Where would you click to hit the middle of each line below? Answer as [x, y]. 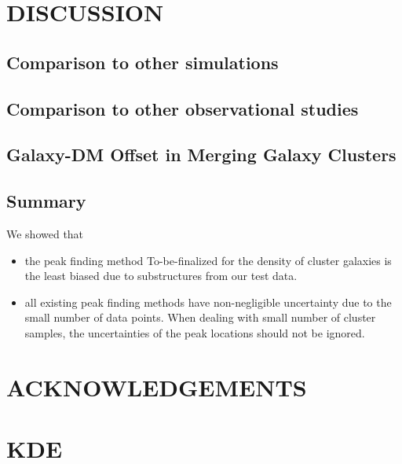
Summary [46, 201]
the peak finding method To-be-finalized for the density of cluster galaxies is [208, 260]
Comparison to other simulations [143, 62]
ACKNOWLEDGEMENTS [157, 387]
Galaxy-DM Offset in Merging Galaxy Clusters [201, 155]
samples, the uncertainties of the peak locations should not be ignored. [195, 332]
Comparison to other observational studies [183, 108]
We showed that [45, 233]
